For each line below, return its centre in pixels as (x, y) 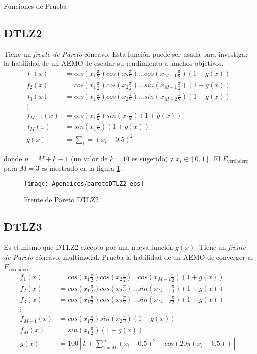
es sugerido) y (153, 158)
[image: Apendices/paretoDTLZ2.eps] (84, 184)
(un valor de (89, 158)
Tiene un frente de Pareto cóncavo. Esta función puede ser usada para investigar (126, 53)
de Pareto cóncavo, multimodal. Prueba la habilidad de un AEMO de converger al (128, 257)
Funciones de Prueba (36, 6)
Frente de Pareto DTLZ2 (62, 200)
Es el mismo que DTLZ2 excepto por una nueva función (89, 247)
